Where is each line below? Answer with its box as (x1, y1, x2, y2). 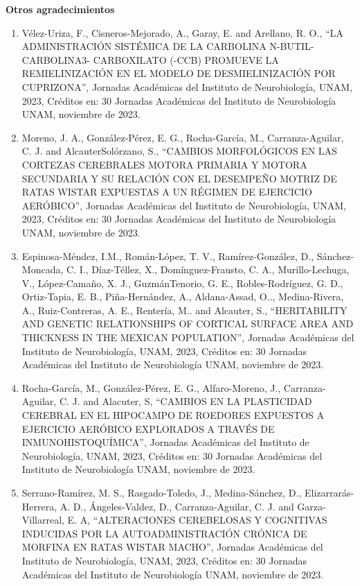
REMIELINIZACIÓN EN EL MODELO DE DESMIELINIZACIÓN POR (21, 66, 336, 80)
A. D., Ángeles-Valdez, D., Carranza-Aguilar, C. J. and (60, 499, 294, 513)
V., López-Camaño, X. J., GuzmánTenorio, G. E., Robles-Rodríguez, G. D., (21, 275, 343, 290)
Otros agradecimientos (6, 2, 115, 16)
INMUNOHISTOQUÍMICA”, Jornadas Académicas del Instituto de (21, 435, 309, 449)
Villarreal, (21, 512, 64, 527)
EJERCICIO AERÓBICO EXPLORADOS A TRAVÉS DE (21, 421, 275, 436)
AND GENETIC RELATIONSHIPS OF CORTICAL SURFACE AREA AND (21, 316, 354, 331)
